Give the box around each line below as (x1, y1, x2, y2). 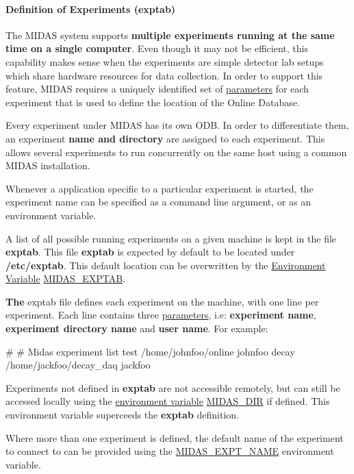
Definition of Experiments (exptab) (5, 1, 176, 16)
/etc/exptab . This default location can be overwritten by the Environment (5, 258, 326, 272)
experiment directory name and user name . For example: (5, 321, 268, 336)
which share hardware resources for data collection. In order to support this (5, 68, 323, 82)
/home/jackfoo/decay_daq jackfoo (5, 358, 151, 372)
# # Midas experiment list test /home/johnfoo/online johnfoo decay (5, 344, 295, 358)
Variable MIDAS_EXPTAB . (5, 271, 126, 286)
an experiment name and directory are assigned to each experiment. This (5, 131, 325, 145)
